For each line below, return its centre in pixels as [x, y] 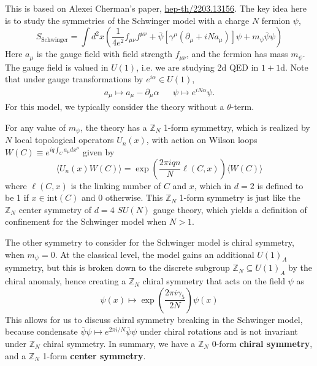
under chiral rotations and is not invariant [219, 331]
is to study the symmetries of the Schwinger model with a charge [127, 20]
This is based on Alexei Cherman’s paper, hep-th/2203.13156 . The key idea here [156, 8]
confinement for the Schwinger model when [86, 221]
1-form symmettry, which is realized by [237, 127]
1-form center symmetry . [94, 355]
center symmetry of [55, 209]
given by [98, 152]
